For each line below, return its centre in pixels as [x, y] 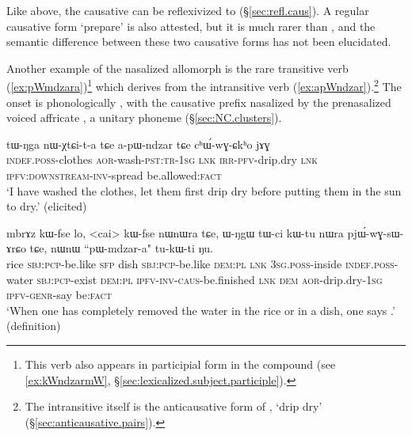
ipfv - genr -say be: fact [59, 295]
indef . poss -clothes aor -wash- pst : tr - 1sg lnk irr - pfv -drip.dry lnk [162, 159]
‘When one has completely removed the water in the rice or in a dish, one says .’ [201, 310]
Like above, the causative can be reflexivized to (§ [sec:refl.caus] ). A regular [188, 10]
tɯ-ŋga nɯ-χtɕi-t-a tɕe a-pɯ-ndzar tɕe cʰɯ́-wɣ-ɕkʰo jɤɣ [138, 144]
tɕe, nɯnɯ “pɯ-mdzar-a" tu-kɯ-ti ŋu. [121, 248]
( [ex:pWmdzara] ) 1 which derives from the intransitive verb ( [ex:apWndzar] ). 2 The [204, 85]
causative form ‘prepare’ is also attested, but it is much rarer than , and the [191, 26]
